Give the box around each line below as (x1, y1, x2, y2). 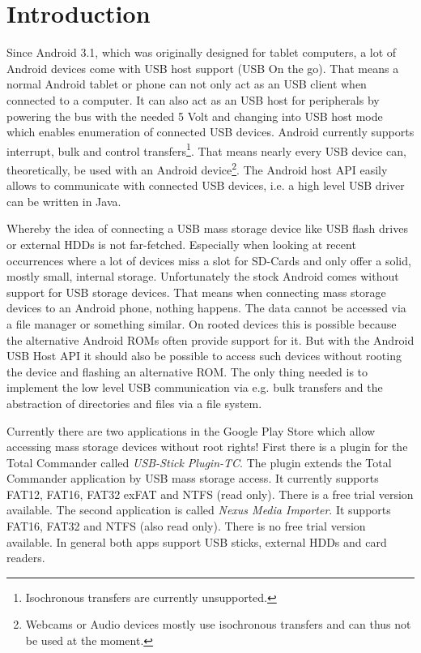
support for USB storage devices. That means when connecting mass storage (6, 283, 386, 300)
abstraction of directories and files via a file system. (6, 394, 262, 411)
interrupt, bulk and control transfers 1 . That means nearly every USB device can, (6, 140, 406, 159)
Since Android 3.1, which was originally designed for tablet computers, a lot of (6, 44, 397, 61)
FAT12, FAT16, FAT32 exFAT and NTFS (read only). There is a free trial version (6, 485, 414, 502)
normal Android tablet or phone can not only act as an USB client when (6, 75, 367, 92)
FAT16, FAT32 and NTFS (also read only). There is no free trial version (6, 518, 366, 535)
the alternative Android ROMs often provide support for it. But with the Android (6, 331, 415, 348)
